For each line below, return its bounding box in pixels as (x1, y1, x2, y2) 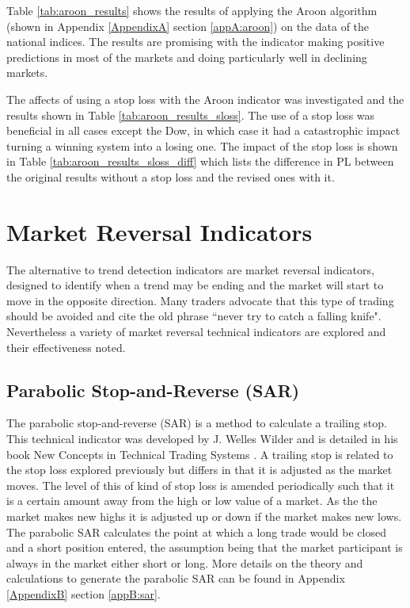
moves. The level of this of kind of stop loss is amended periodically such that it (6, 476, 395, 493)
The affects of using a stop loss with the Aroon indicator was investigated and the (6, 90, 404, 107)
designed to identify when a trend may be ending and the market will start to (6, 277, 384, 293)
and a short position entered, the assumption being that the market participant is (6, 539, 403, 556)
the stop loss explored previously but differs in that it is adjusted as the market (6, 461, 393, 478)
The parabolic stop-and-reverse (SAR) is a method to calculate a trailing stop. (6, 415, 387, 431)
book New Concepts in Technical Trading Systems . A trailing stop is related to (6, 445, 393, 462)
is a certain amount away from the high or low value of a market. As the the (6, 492, 378, 509)
